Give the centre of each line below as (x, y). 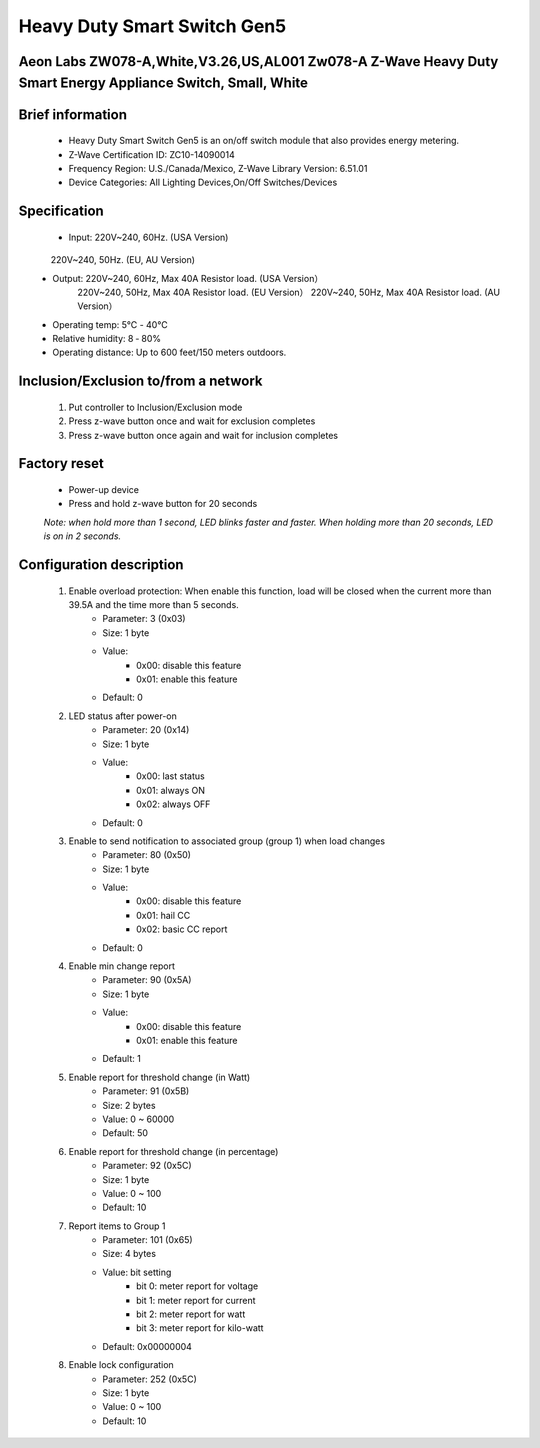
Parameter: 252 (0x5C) (149, 1379)
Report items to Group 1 (117, 1226)
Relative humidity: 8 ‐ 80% (107, 339)
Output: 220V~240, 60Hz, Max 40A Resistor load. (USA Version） (188, 278)
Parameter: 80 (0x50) (147, 855)
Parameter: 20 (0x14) (146, 730)
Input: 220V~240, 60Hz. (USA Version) (148, 237)
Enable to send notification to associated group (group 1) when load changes (226, 841)
